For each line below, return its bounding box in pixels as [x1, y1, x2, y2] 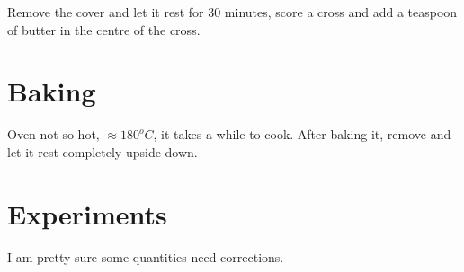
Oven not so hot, [7, 125, 100, 144]
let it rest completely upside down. [7, 142, 198, 161]
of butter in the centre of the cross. [7, 20, 201, 39]
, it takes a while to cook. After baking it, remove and [153, 125, 451, 144]
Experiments [7, 195, 167, 232]
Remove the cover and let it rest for [7, 3, 204, 21]
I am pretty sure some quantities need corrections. [7, 247, 284, 266]
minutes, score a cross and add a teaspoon [224, 3, 458, 21]
